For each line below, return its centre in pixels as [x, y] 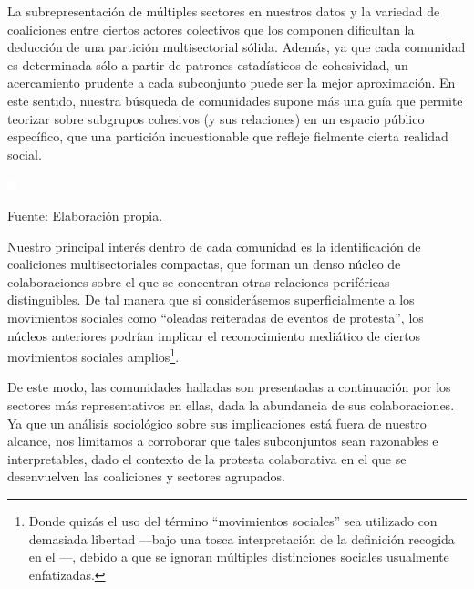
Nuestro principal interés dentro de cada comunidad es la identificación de [214, 246]
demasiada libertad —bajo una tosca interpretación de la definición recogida [242, 538]
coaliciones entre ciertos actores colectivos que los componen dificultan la [211, 29]
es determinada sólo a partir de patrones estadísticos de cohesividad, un [208, 64]
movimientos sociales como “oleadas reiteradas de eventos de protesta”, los [216, 317]
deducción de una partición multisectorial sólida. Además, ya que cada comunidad [237, 47]
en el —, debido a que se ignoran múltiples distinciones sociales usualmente [239, 557]
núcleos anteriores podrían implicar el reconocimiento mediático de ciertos [214, 335]
